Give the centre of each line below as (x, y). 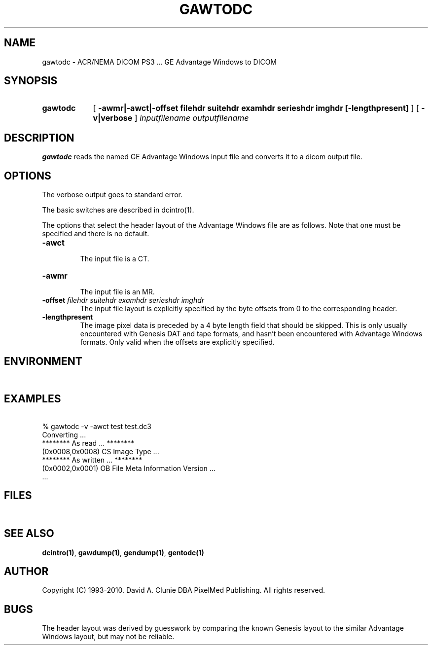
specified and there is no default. (96, 234)
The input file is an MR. (117, 292)
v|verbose (113, 118)
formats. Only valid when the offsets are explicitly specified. (177, 342)
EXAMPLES (33, 399)
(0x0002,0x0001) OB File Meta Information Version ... (129, 468)
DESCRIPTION (39, 138)
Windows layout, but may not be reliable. (108, 637)
